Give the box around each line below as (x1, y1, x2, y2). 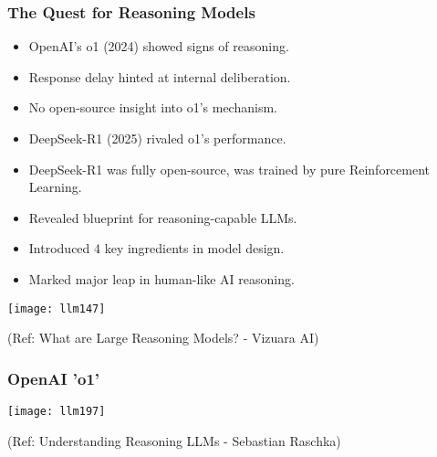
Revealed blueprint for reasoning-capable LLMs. (28, 207, 297, 227)
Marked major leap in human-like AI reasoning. (28, 269, 295, 288)
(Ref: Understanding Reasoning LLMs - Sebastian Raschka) (7, 430, 341, 450)
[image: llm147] (7, 302, 106, 315)
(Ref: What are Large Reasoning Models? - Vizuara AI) (7, 328, 319, 347)
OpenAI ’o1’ (7, 367, 100, 389)
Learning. (28, 177, 82, 197)
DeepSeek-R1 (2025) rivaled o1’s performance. (28, 129, 286, 147)
